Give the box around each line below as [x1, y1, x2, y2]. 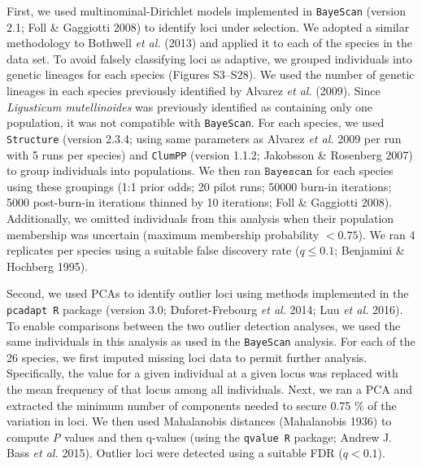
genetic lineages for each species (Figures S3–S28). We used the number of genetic [7, 66, 415, 83]
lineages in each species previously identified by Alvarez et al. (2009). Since [7, 82, 381, 99]
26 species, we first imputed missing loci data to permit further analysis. [7, 348, 368, 365]
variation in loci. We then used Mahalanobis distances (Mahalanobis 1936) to [7, 412, 392, 430]
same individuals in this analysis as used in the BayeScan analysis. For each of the [7, 333, 415, 350]
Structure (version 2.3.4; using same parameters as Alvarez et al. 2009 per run [7, 129, 402, 146]
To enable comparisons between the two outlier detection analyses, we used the [7, 316, 401, 334]
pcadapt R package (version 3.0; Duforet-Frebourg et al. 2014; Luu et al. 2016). [7, 300, 403, 317]
